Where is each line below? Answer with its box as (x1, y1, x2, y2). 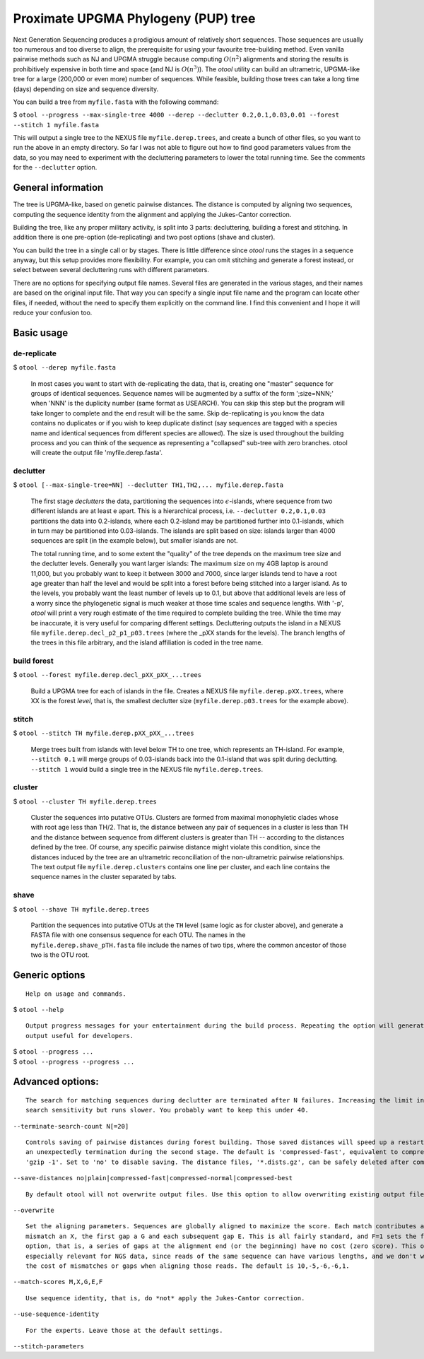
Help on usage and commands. (25, 989, 126, 998)
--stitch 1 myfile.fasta (13, 121, 99, 129)
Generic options (13, 969, 86, 981)
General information (13, 182, 104, 194)
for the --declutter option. (13, 163, 98, 172)
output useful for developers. (25, 1032, 134, 1040)
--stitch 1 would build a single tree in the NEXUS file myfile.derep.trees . (30, 765, 264, 773)
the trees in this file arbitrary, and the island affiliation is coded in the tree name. (30, 638, 264, 647)
